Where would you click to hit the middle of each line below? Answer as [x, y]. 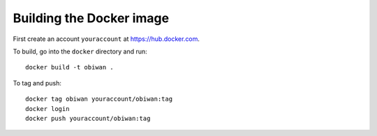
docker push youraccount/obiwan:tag [88, 118]
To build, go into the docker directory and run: [80, 51]
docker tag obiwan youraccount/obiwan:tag [99, 99]
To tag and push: [37, 83]
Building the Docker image [91, 18]
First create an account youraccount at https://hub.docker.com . [106, 39]
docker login [47, 109]
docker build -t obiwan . [70, 67]
